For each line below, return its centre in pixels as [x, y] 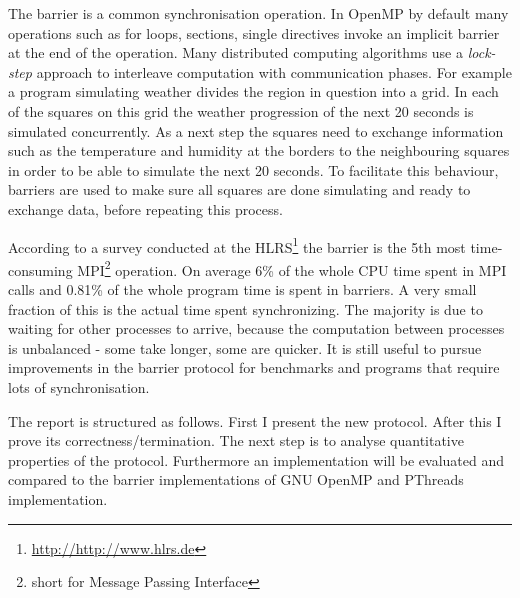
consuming [40, 269]
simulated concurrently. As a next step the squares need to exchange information [256, 130]
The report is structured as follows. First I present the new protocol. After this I [255, 420]
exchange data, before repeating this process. [145, 208]
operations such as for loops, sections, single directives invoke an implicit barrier [254, 32]
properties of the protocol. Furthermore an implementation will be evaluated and [256, 459]
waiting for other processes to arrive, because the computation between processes [256, 328]
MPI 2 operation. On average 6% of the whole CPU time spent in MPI [292, 268]
